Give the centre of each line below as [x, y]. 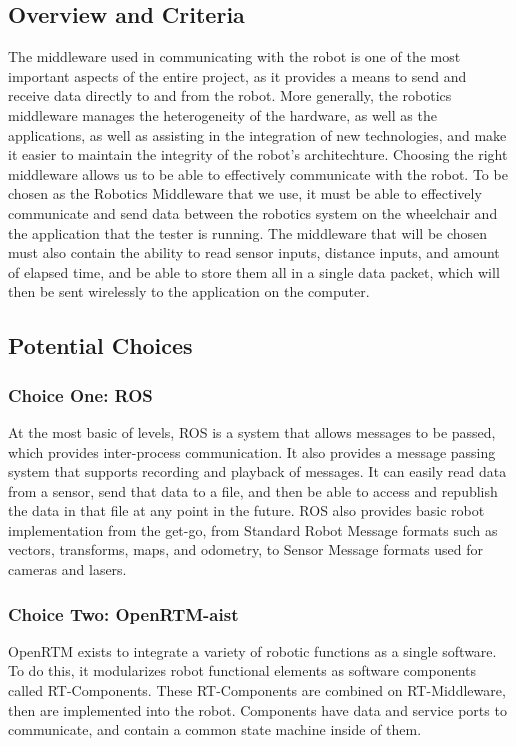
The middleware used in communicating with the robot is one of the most [234, 56]
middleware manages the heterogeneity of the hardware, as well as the [222, 114]
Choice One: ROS [80, 394]
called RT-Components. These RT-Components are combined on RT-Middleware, [257, 690]
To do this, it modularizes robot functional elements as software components [242, 670]
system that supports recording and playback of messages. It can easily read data [257, 471]
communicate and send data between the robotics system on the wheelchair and [253, 212]
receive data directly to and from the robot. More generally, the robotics [230, 95]
